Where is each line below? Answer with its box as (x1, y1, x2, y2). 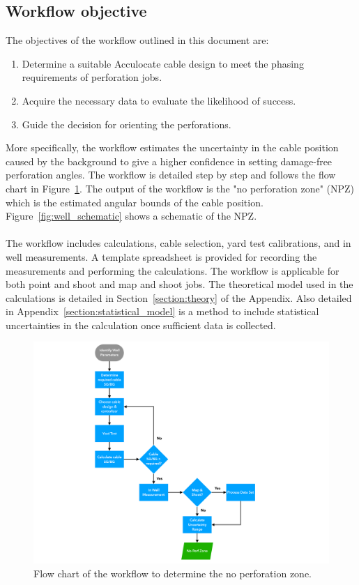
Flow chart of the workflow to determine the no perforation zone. (33, 565, 312, 580)
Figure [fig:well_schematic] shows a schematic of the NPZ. (6, 208, 257, 223)
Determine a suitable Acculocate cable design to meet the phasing (22, 56, 304, 70)
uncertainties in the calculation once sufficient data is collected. (6, 317, 276, 332)
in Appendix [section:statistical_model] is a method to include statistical (6, 304, 319, 319)
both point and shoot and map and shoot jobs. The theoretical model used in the (6, 277, 353, 291)
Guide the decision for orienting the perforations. (22, 116, 231, 131)
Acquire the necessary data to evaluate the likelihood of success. (22, 93, 296, 107)
